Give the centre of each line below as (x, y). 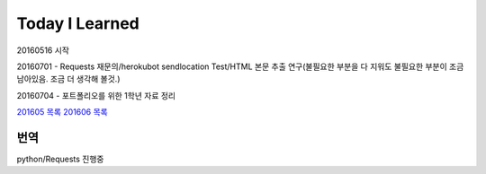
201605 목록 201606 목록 (62, 112)
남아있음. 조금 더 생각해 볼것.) (68, 79)
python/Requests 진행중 (60, 159)
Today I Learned (78, 23)
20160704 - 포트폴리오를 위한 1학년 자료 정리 (96, 95)
